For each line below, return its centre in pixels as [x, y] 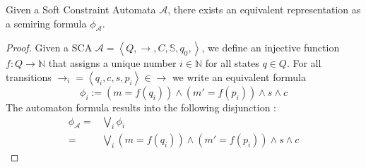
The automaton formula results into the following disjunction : [141, 107]
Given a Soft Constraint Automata [81, 9]
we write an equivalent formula [239, 76]
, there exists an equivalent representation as [264, 9]
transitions [29, 76]
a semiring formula [46, 23]
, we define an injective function [271, 48]
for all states [232, 63]
